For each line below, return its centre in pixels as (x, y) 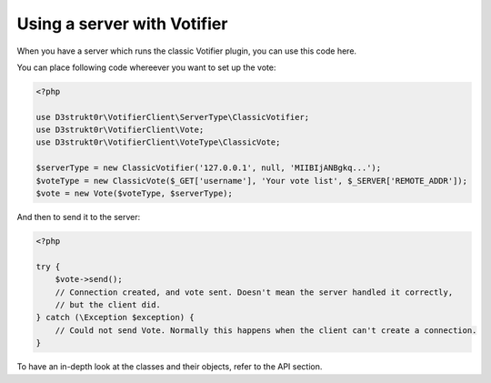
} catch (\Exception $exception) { (115, 317)
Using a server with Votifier (122, 24)
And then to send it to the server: (79, 217)
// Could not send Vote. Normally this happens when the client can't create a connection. (266, 330)
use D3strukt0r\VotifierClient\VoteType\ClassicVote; (158, 142)
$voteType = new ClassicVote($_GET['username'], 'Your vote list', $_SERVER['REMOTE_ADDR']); (252, 181)
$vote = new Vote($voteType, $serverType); (135, 194)
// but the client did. (108, 304)
